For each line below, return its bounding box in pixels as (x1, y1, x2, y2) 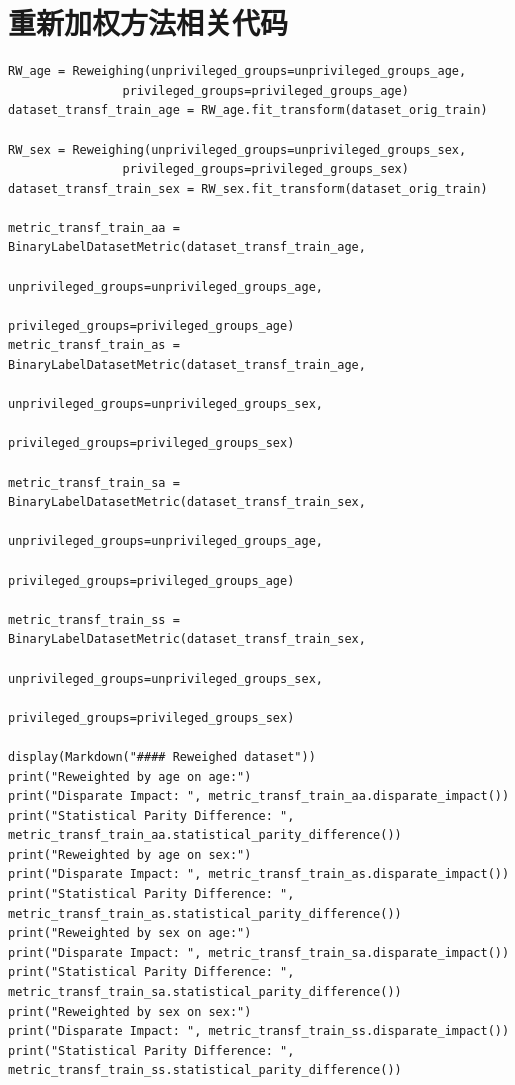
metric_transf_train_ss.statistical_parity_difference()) (8, 1063, 402, 1078)
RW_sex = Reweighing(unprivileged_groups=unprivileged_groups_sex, (8, 142, 467, 157)
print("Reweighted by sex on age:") (8, 926, 252, 941)
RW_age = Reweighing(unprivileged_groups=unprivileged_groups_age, (8, 64, 467, 79)
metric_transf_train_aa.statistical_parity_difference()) (8, 828, 402, 843)
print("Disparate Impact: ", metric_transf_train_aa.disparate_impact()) (8, 789, 510, 804)
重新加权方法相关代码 (8, 2, 289, 43)
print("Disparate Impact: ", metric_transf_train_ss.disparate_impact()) (8, 1024, 510, 1039)
